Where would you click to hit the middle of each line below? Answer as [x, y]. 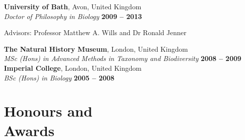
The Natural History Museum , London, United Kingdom [96, 49]
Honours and [48, 111]
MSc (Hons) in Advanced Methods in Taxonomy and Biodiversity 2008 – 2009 [123, 58]
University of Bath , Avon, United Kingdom [73, 6]
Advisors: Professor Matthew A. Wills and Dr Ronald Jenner [95, 32]
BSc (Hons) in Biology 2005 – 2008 [59, 77]
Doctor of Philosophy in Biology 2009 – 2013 [73, 16]
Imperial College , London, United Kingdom [73, 68]
